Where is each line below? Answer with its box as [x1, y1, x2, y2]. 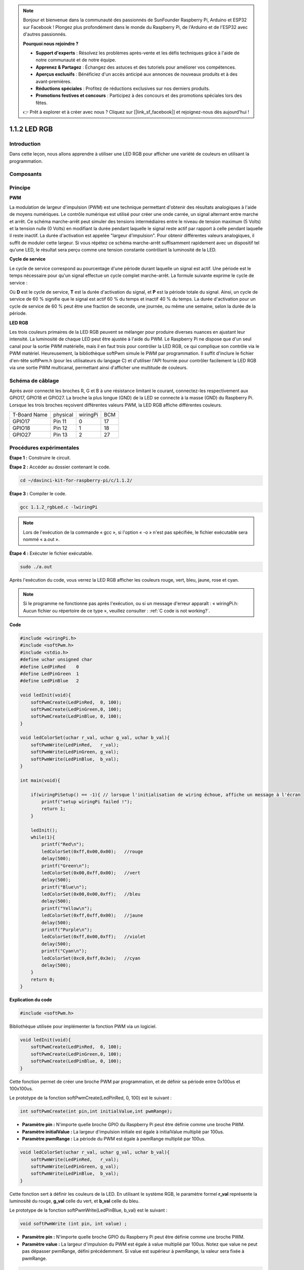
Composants [9, 171, 42, 178]
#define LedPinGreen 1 [20, 671, 80, 677]
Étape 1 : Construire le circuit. [9, 455, 71, 461]
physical [53, 411, 73, 419]
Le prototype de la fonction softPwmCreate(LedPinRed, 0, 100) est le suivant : [9, 1095, 172, 1101]
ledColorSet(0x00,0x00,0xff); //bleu [41, 892, 140, 897]
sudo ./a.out [20, 564, 53, 570]
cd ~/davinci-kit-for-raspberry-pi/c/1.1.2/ [20, 478, 133, 484]
